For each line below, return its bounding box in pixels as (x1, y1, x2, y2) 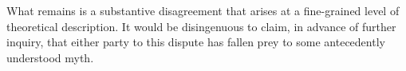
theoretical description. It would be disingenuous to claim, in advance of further (6, 18, 396, 34)
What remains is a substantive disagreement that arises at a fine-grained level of (6, 2, 400, 18)
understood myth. (6, 49, 94, 65)
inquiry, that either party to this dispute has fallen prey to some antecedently (6, 34, 385, 50)
